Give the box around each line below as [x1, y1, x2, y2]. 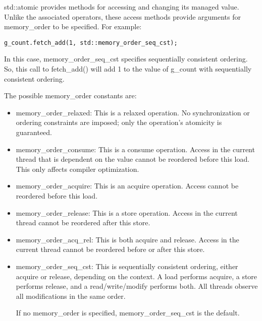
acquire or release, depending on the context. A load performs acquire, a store [16, 271, 257, 281]
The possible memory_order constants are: [4, 90, 137, 101]
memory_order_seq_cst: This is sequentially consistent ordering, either [16, 261, 238, 271]
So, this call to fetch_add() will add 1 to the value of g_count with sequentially [4, 63, 252, 74]
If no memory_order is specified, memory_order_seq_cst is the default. [16, 307, 240, 318]
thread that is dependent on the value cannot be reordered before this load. [16, 154, 250, 164]
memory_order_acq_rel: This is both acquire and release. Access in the [16, 234, 239, 244]
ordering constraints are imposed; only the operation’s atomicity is [16, 117, 222, 127]
